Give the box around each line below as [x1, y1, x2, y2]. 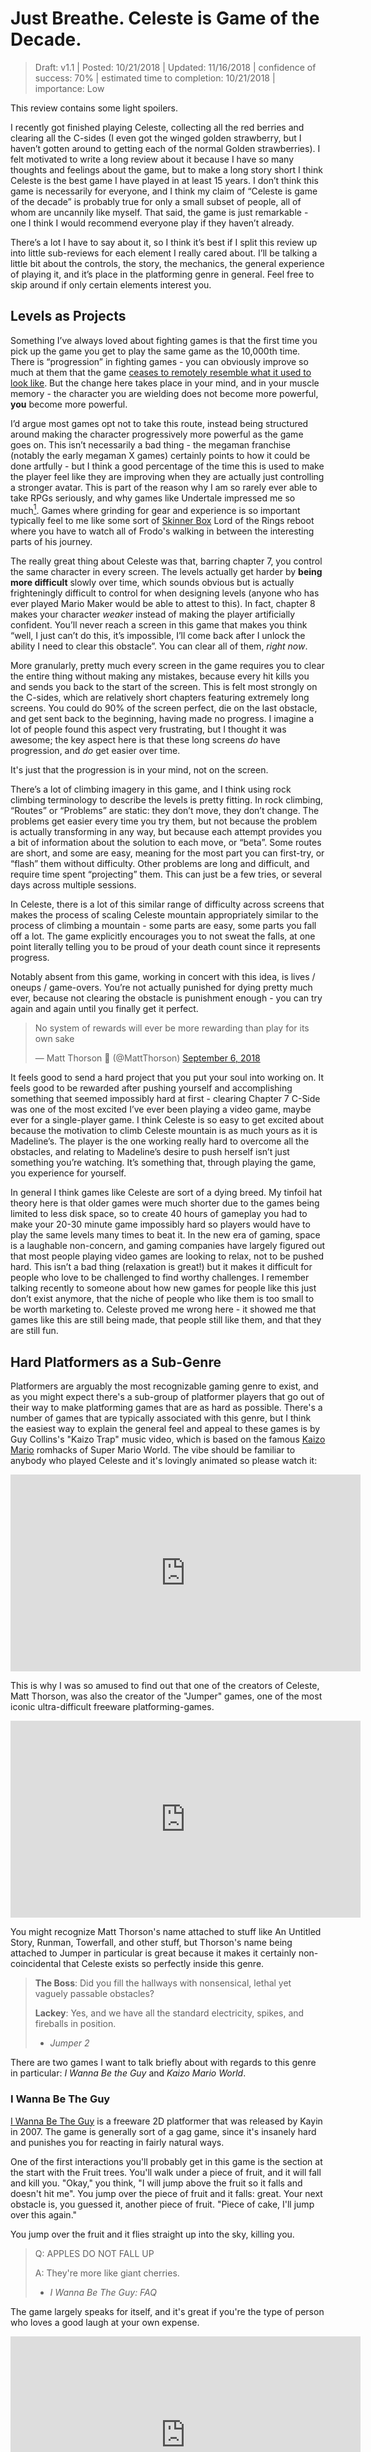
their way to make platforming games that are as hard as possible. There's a [10, 1402, 323, 1414]
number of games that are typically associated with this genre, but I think [10, 1412, 312, 1424]
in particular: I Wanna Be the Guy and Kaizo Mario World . [10, 2067, 247, 2079]
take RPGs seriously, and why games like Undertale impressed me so [10, 492, 296, 504]
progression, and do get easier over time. [10, 745, 181, 757]
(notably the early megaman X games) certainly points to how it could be [10, 449, 311, 461]
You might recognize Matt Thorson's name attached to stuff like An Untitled [10, 1926, 322, 1938]
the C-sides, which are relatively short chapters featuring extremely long [10, 692, 310, 704]
